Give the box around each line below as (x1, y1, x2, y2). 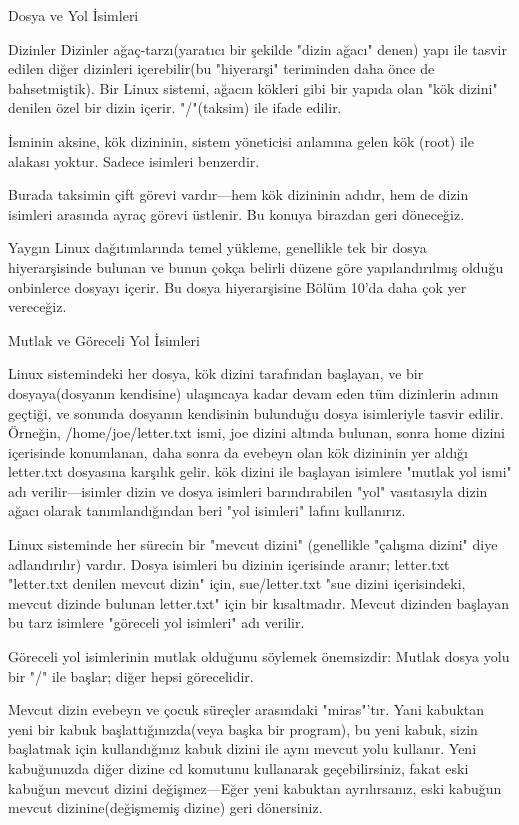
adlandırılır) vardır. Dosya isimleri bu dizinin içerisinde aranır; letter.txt (8, 553, 450, 574)
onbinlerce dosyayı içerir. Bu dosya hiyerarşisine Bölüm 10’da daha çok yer (8, 276, 467, 297)
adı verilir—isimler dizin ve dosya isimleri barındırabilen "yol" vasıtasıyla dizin (8, 480, 488, 501)
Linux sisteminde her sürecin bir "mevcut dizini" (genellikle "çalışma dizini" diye (8, 534, 498, 555)
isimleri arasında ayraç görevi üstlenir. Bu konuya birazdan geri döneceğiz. (8, 203, 465, 224)
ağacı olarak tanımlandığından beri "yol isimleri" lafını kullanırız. (8, 500, 406, 521)
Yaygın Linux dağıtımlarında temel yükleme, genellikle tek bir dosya (8, 237, 427, 258)
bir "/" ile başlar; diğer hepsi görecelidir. (8, 665, 254, 686)
